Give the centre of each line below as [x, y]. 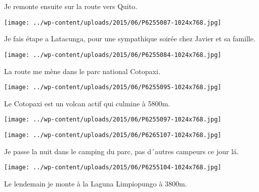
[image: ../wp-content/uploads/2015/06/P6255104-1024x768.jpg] [113, 168]
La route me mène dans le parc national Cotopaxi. [82, 71]
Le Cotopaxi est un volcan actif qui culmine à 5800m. [87, 103]
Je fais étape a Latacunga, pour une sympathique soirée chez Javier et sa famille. [130, 39]
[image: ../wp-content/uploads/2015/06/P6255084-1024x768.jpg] [113, 55]
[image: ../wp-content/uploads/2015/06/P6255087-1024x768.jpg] [113, 22]
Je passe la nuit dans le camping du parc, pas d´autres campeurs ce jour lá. [121, 151]
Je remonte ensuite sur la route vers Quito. [71, 6]
